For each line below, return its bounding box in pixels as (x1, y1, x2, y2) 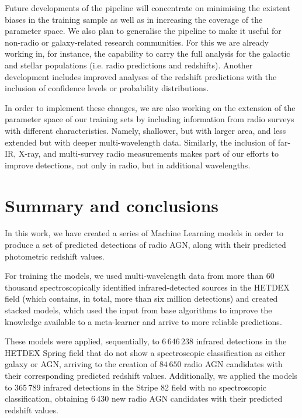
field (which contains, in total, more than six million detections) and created (5, 292, 278, 305)
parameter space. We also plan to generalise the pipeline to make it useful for (5, 25, 282, 37)
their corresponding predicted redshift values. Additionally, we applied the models (5, 369, 298, 381)
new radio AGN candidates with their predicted (111, 392, 283, 405)
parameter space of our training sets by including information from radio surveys (5, 113, 294, 125)
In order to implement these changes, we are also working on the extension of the (5, 101, 296, 113)
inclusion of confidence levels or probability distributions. (5, 82, 209, 94)
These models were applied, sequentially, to (5, 335, 159, 347)
